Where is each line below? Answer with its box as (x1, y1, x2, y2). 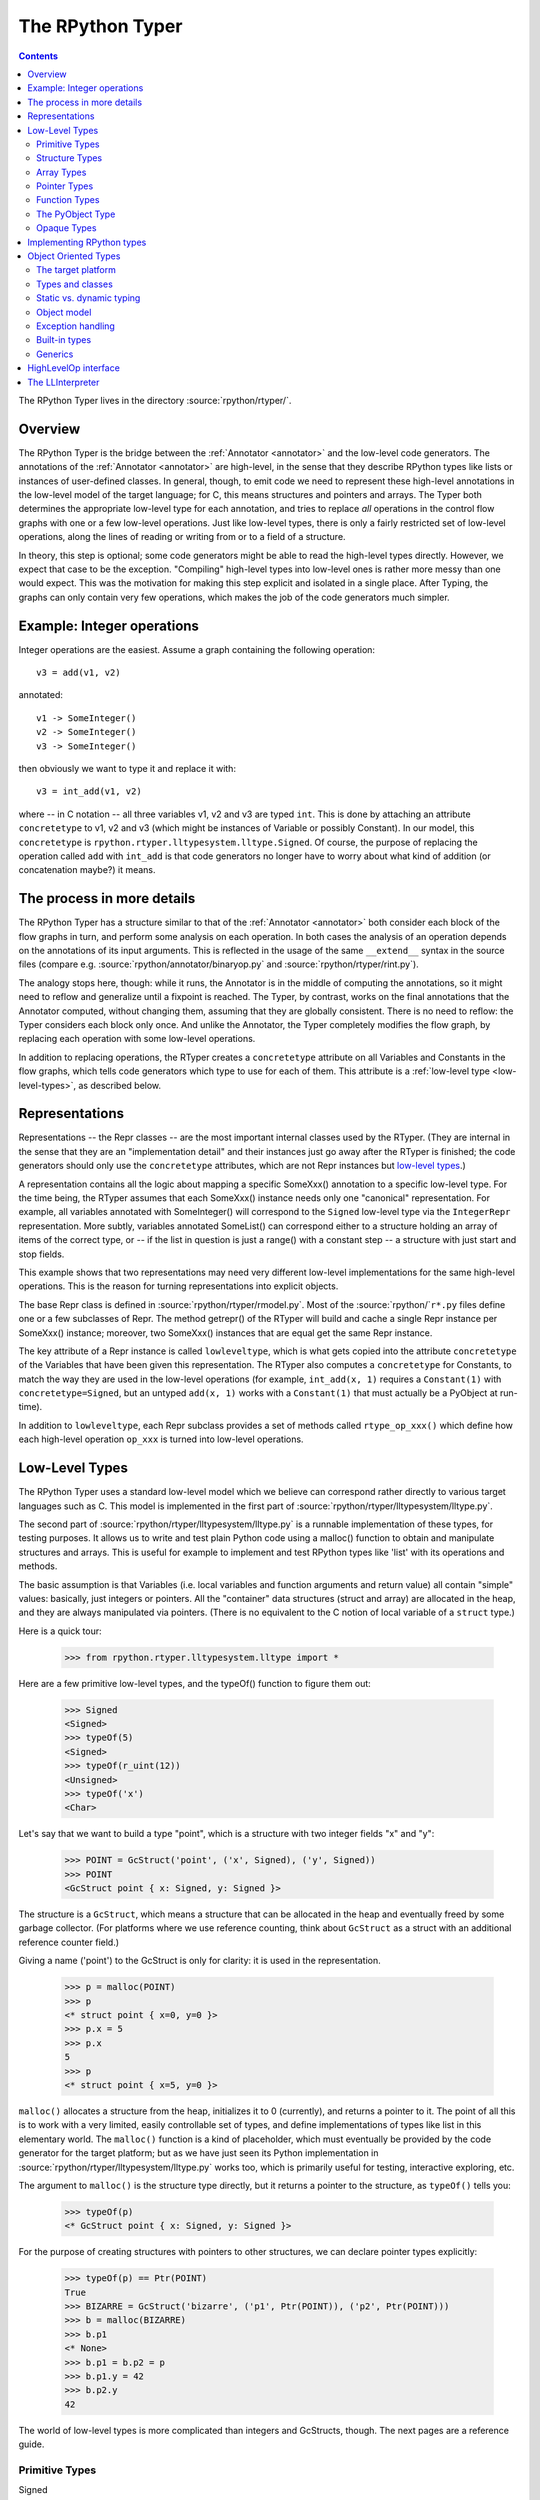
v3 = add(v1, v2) (36, 667, 121, 679)
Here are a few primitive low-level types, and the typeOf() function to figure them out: (18, 1677, 372, 1689)
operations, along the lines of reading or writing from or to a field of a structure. (18, 531, 346, 543)
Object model (36, 306, 92, 318)
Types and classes (36, 278, 114, 290)
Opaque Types (36, 222, 97, 234)
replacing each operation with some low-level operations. (18, 1033, 256, 1045)
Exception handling (36, 320, 115, 332)
